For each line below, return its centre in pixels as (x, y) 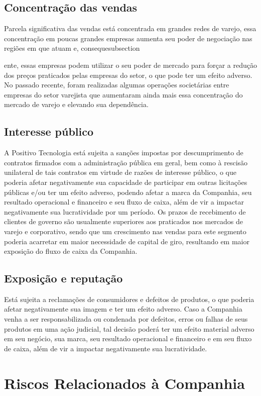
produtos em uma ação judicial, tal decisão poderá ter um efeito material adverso (129, 328)
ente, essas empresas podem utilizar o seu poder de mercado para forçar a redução (130, 65)
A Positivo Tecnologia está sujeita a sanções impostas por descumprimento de (124, 153)
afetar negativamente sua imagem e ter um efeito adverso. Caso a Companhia (123, 309)
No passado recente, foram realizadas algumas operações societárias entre (117, 85)
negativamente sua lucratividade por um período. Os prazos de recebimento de (125, 211)
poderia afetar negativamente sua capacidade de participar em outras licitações (126, 182)
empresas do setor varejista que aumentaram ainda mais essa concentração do (123, 94)
